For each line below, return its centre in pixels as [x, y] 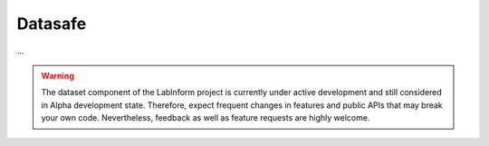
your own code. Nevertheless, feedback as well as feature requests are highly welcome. [206, 118]
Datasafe [52, 24]
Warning [58, 75]
